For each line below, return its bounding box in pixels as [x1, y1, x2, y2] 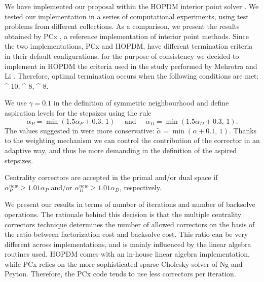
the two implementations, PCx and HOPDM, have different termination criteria [5, 41, 253, 51]
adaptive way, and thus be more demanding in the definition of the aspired [5, 145, 237, 155]
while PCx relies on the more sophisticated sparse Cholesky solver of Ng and [5, 258, 243, 269]
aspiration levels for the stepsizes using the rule [5, 107, 152, 118]
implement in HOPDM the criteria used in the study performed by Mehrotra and [5, 60, 257, 71]
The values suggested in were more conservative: [5, 125, 155, 135]
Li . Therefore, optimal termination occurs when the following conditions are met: [5, 70, 259, 81]
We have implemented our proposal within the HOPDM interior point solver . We [5, 1, 259, 11]
